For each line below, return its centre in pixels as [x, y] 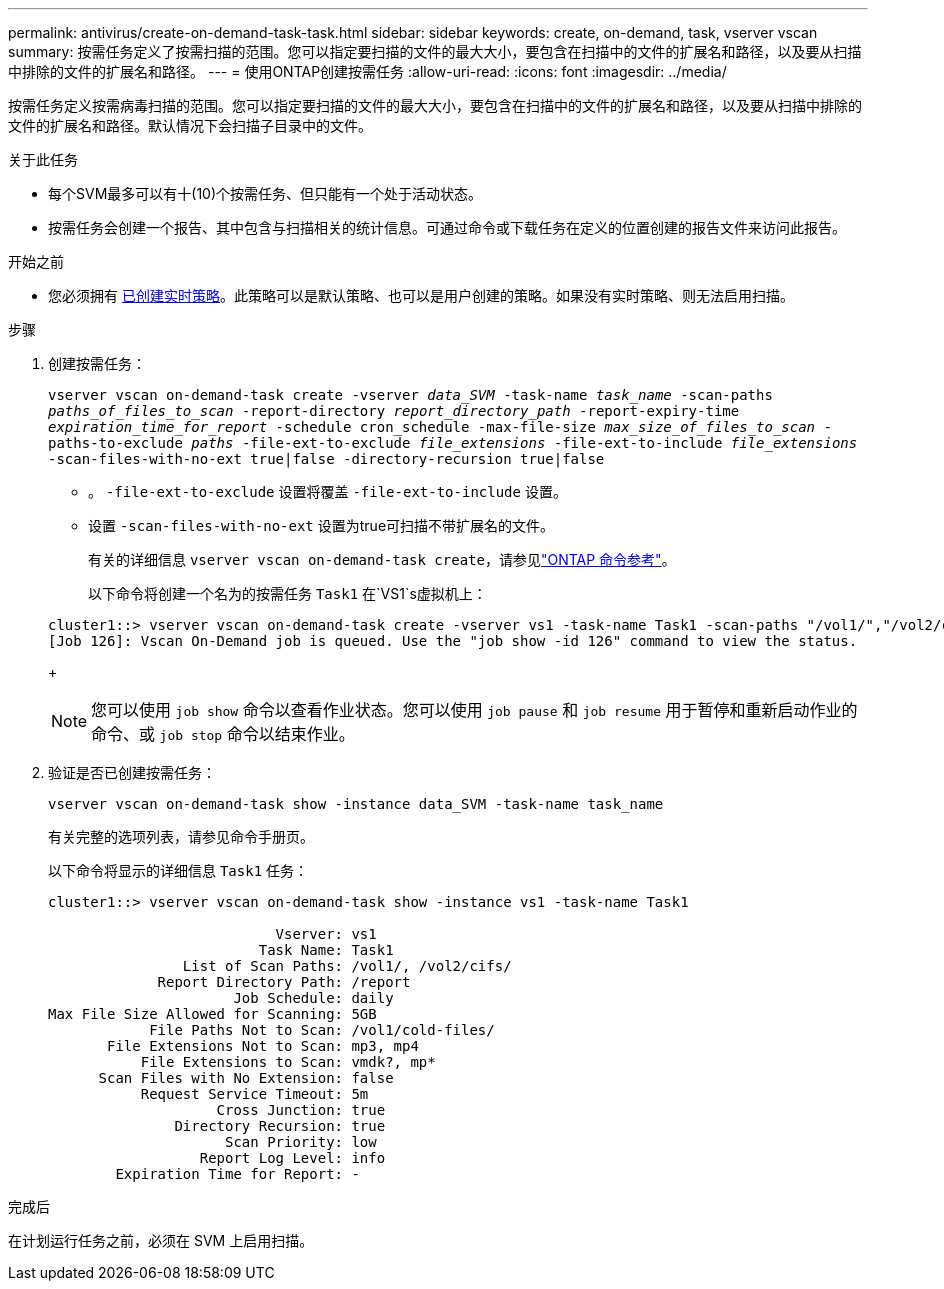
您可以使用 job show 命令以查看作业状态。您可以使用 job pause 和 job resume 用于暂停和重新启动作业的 [474, 710]
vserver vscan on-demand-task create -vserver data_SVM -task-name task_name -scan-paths [410, 395]
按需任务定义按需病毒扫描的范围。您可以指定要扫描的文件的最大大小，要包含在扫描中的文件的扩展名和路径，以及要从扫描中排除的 [435, 105]
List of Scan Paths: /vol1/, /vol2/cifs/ [347, 966]
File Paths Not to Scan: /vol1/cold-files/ [322, 1030]
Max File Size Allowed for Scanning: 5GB [212, 1014]
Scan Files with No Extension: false [246, 1078]
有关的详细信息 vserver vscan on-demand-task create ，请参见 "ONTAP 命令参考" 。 [382, 559]
